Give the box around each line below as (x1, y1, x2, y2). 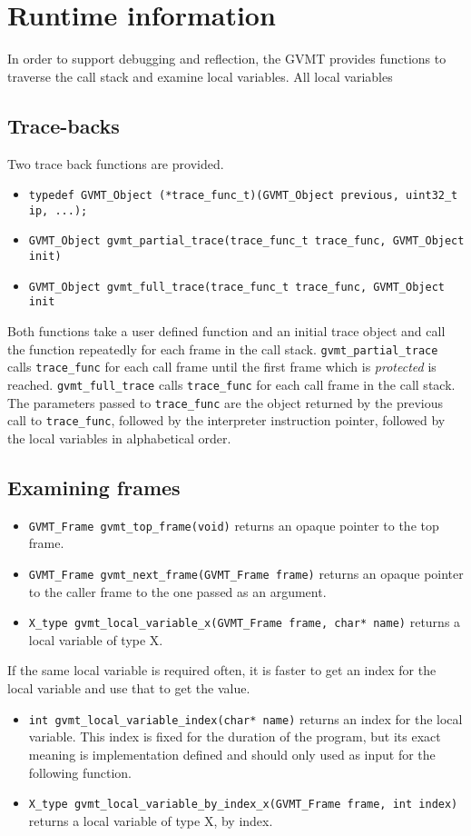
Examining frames (7, 473, 181, 501)
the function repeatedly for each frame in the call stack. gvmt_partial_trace (7, 339, 438, 358)
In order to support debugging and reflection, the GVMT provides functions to (7, 49, 446, 68)
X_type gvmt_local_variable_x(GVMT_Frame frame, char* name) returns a (28, 612, 461, 632)
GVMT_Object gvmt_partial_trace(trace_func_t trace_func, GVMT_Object (28, 234, 465, 248)
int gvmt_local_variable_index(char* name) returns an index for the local (28, 709, 463, 728)
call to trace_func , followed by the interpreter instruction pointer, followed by (7, 411, 446, 430)
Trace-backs (7, 111, 120, 139)
